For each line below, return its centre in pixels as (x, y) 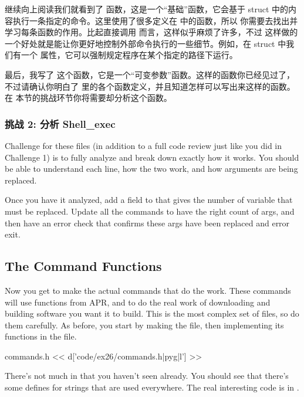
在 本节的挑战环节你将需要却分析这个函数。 (88, 98)
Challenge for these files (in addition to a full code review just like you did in (143, 145)
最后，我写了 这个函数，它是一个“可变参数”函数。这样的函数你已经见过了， (150, 74)
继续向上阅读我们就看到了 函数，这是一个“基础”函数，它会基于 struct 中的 (147, 9)
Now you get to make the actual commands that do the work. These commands (148, 290)
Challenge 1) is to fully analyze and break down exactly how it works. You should (152, 157)
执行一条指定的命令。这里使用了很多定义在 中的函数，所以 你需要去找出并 (155, 20)
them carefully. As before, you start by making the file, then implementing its (144, 325)
